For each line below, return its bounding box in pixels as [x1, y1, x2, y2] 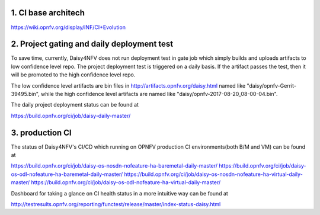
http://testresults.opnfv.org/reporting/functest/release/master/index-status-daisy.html [11, 201, 221, 208]
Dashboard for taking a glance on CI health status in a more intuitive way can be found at [11, 190, 228, 197]
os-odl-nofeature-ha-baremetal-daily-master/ [11, 171, 123, 178]
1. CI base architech [11, 8, 85, 18]
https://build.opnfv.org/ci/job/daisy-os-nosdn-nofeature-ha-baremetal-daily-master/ [11, 162, 218, 169]
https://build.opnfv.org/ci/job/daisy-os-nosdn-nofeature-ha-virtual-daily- [124, 171, 303, 178]
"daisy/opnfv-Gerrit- [247, 82, 296, 89]
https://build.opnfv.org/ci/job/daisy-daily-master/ [11, 112, 131, 119]
